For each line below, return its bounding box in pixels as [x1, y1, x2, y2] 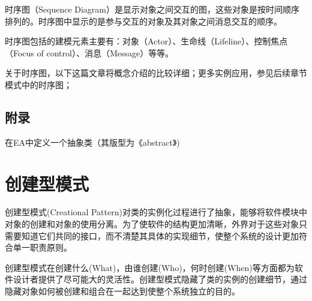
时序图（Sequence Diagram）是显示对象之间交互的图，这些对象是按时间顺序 [5, 3, 300, 15]
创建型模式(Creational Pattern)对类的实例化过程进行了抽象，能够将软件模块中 [5, 206, 307, 218]
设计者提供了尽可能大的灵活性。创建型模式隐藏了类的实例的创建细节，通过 [13, 273, 307, 285]
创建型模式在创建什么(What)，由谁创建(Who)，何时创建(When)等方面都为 [5, 261, 295, 273]
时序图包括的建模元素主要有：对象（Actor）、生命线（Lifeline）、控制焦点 [5, 35, 288, 47]
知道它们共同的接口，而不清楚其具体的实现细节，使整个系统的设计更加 [21, 229, 299, 242]
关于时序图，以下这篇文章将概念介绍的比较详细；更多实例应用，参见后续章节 [5, 67, 307, 79]
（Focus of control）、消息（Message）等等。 [5, 46, 174, 59]
